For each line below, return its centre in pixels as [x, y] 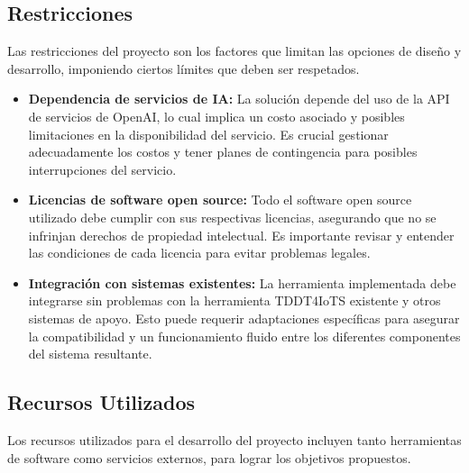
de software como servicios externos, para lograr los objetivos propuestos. [209, 457]
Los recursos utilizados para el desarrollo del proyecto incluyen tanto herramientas [234, 439]
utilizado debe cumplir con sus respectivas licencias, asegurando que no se [232, 217]
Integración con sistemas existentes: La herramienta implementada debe [242, 282]
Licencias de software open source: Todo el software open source [220, 200]
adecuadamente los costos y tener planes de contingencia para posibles [223, 152]
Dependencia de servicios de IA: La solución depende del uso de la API [239, 99]
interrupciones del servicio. [102, 169]
